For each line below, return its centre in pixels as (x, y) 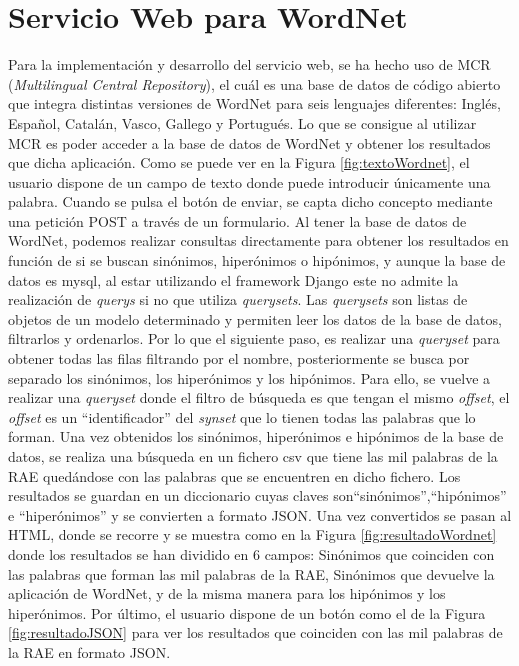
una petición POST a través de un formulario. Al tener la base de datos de (237, 220)
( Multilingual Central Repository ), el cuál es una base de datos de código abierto (254, 83)
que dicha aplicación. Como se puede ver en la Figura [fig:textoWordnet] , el (239, 162)
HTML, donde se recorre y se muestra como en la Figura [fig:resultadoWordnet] (252, 534)
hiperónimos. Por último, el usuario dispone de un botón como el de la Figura (247, 612)
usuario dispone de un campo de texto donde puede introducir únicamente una (249, 181)
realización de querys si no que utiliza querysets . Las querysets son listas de (238, 299)
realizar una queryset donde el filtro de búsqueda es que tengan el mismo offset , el (259, 397)
